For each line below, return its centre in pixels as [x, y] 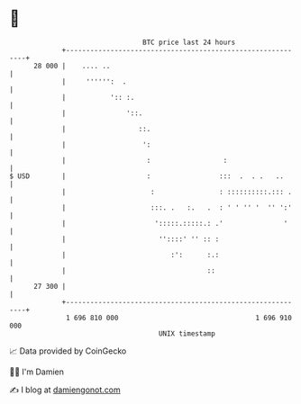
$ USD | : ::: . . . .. [146, 176]
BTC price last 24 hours [189, 42]
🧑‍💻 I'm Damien [37, 372]
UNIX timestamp [187, 333]
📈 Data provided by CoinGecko [68, 351]
